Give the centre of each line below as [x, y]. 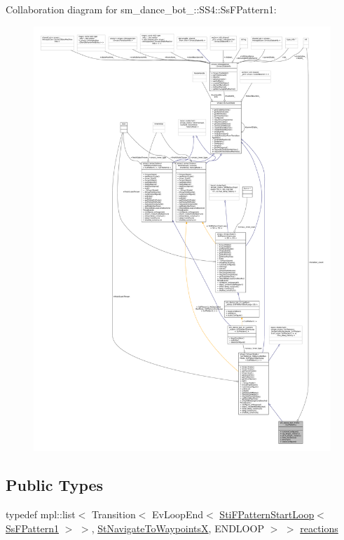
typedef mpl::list [41, 514]
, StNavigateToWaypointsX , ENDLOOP [178, 528]
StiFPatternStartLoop [267, 514]
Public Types [55, 485]
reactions [319, 528]
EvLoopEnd [178, 514]
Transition [113, 514]
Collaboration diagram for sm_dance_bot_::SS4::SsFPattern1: [141, 9]
